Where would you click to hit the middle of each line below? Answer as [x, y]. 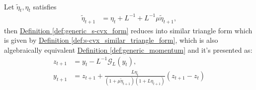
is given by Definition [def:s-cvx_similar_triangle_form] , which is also [111, 40]
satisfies [45, 6]
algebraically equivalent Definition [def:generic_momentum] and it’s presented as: [128, 49]
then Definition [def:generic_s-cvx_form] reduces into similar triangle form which [128, 30]
